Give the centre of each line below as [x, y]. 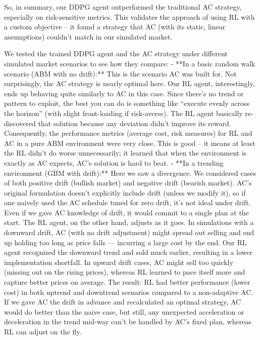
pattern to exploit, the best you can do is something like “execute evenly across [127, 103]
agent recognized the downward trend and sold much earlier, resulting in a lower [128, 252]
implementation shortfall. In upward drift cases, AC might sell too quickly [119, 262]
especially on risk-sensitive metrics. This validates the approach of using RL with [129, 16]
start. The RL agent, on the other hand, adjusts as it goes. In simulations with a [129, 222]
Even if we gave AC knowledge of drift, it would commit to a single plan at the [126, 212]
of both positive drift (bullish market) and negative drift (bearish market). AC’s [128, 183]
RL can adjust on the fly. [43, 331]
